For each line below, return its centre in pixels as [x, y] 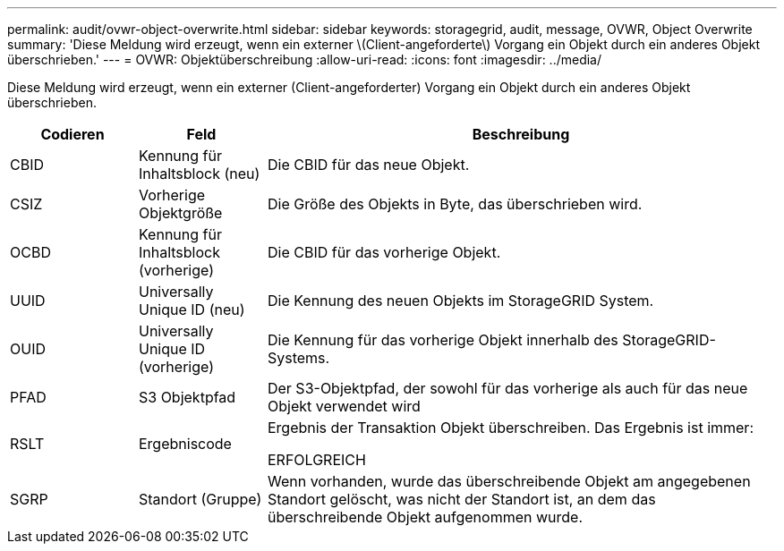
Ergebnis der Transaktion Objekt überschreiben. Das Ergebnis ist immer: [510, 428]
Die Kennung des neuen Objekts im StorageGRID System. [460, 301]
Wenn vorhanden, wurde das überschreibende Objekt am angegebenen [509, 481]
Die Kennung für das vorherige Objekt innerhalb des [443, 340]
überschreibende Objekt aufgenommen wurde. [425, 517]
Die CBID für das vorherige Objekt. [384, 252]
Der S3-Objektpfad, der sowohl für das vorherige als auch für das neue [507, 388]
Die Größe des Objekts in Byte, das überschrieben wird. [455, 204]
